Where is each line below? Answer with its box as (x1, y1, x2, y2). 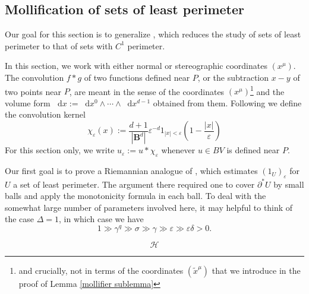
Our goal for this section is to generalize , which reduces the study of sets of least (5, 28, 301, 40)
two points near (5, 85, 62, 97)
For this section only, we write (5, 144, 115, 156)
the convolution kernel (5, 108, 86, 121)
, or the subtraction (197, 71, 269, 83)
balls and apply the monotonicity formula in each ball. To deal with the (5, 189, 266, 202)
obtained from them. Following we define (153, 96, 302, 109)
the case (5, 213, 34, 225)
